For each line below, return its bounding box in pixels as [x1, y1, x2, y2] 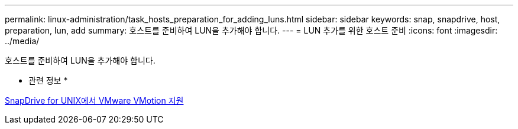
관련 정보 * [28, 75, 68, 85]
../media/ [5, 36, 40, 46]
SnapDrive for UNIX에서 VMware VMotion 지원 [5, 95, 184, 105]
